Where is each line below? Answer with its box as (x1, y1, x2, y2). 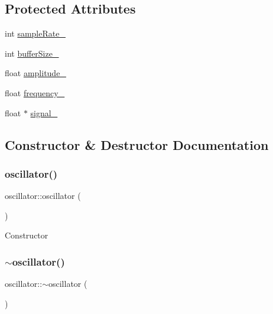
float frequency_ (5, 86, 65, 99)
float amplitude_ (5, 67, 66, 79)
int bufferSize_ (5, 47, 59, 59)
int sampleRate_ (5, 27, 66, 40)
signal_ (30, 106, 58, 119)
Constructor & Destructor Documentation (5, 135, 269, 153)
